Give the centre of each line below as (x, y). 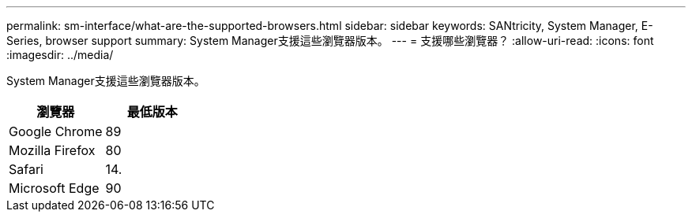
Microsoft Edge (54, 188)
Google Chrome (56, 131)
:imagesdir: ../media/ (60, 55)
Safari (26, 169)
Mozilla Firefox (52, 150)
